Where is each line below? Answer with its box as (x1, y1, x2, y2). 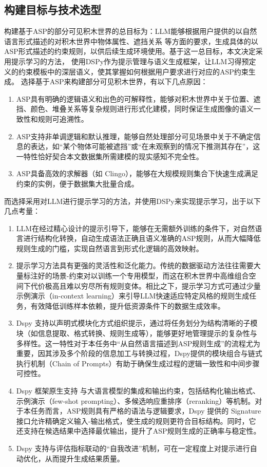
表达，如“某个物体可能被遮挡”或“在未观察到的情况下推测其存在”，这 (30, 141, 260, 152)
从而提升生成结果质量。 (45, 453, 124, 463)
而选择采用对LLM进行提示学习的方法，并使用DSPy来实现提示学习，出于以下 (4, 195, 261, 206)
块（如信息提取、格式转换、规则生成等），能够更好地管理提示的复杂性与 (16, 328, 257, 339)
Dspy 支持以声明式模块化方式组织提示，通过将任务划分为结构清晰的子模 (16, 317, 258, 328)
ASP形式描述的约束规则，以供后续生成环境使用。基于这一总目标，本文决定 (4, 46, 256, 57)
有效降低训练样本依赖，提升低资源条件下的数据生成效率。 (30, 300, 225, 311)
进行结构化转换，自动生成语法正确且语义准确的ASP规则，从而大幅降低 (23, 233, 261, 244)
